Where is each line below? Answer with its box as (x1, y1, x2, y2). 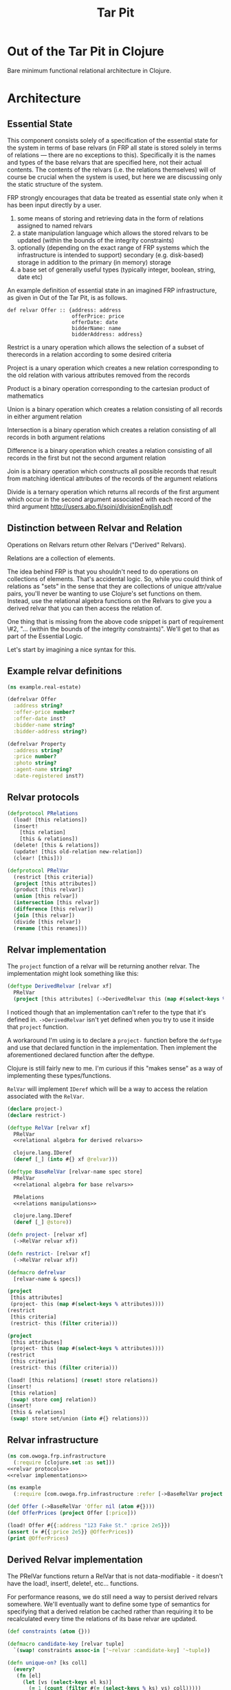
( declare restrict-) (7, 1112, 67, 1119)
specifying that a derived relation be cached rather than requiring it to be (7, 1607, 213, 1616)
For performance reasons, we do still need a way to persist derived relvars (7, 1593, 218, 1601)
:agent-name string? (13, 766, 72, 773)
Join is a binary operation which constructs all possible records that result (7, 467, 217, 475)
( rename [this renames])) (13, 925, 88, 932)
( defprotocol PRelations (7, 810, 78, 817)
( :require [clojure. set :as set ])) (13, 1459, 115, 1466)
